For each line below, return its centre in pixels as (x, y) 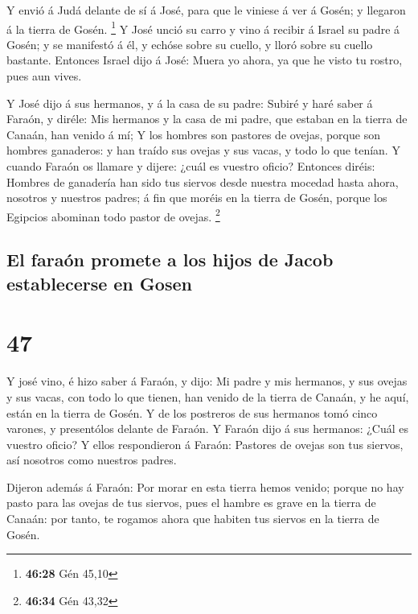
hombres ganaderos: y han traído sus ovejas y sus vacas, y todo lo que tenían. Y (203, 150)
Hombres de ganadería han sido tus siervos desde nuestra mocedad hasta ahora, (203, 181)
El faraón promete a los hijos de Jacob (170, 260)
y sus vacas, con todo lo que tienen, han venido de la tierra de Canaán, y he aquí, (208, 396)
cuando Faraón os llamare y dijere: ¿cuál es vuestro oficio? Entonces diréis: (191, 166)
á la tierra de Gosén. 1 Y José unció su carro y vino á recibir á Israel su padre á (203, 27)
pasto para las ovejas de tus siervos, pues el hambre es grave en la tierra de (191, 503)
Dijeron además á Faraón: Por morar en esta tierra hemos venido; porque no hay (205, 486)
